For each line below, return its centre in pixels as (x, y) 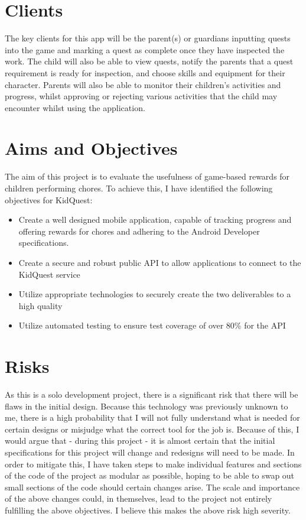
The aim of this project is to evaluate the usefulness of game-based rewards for (147, 176)
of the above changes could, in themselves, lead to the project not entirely (139, 498)
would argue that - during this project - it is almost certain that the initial (140, 441)
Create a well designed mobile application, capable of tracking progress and (155, 220)
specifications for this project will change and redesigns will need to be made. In (150, 452)
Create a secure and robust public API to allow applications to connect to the (160, 262)
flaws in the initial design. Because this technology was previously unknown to (147, 406)
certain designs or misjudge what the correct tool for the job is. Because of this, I (152, 429)
